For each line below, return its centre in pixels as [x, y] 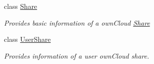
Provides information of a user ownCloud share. [77, 55]
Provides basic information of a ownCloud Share [77, 22]
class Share [21, 6]
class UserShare [27, 39]
